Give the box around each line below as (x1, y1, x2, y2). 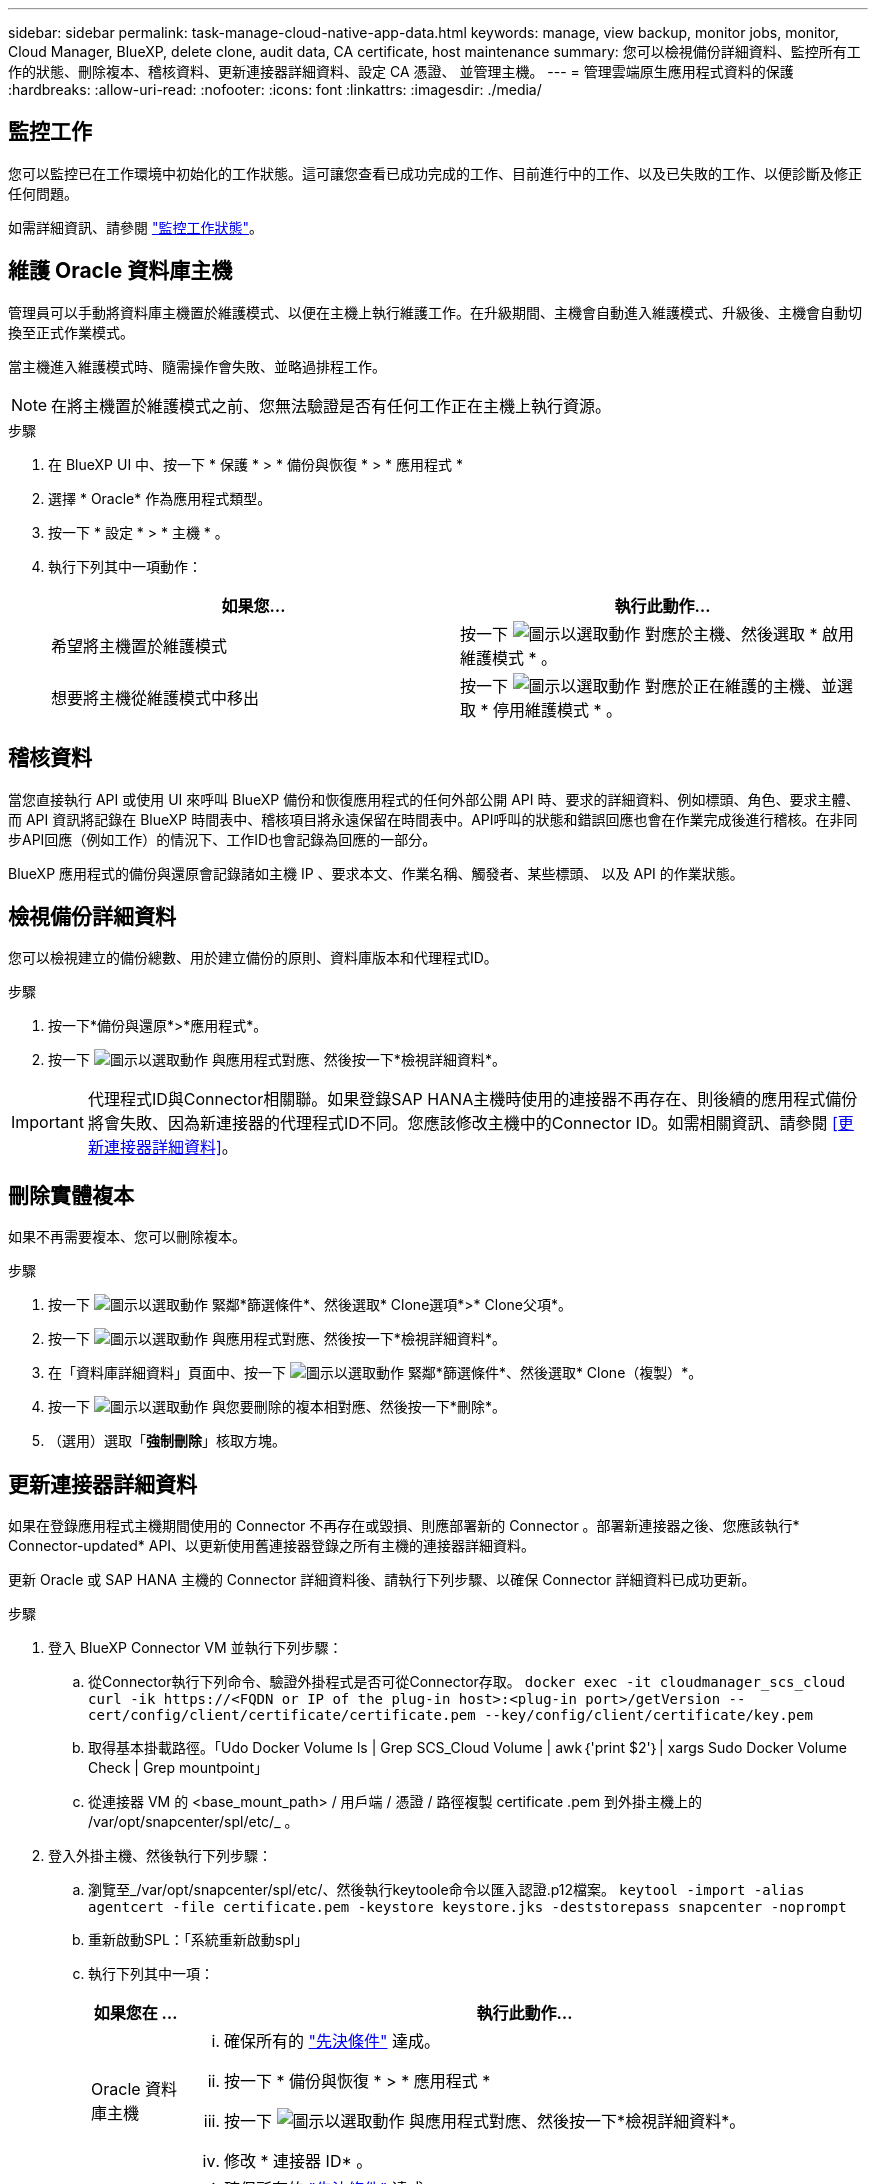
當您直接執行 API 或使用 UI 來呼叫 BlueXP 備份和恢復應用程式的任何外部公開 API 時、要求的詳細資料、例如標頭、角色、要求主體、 (8, 790, 860, 808)
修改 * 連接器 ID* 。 (224, 2151, 373, 2172)
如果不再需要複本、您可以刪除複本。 (8, 1228, 246, 1246)
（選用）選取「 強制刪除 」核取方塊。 (48, 1432, 286, 1450)
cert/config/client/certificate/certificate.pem (88, 1707, 476, 1724)
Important (11, 1112, 84, 1133)
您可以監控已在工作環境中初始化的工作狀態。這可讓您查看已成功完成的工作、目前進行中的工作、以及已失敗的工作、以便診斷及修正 (8, 164, 862, 182)
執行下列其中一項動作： (48, 557, 202, 575)
